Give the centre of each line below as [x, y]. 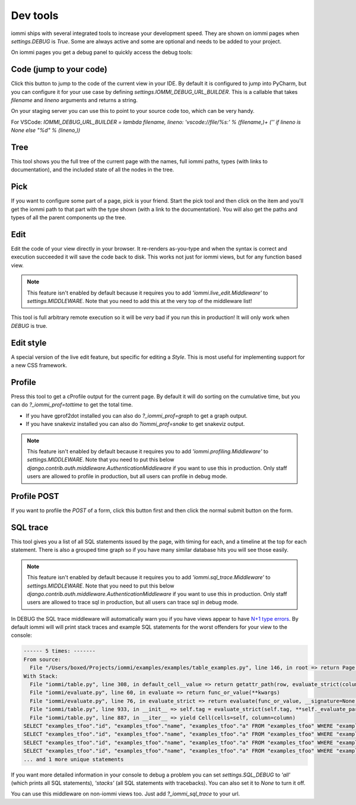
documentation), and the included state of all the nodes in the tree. [93, 170]
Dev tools [35, 15]
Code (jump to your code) [59, 69]
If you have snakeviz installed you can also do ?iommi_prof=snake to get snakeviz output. [136, 424]
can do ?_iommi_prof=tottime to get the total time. [72, 405]
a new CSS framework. [39, 365]
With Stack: [41, 676]
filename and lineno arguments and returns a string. [74, 100]
